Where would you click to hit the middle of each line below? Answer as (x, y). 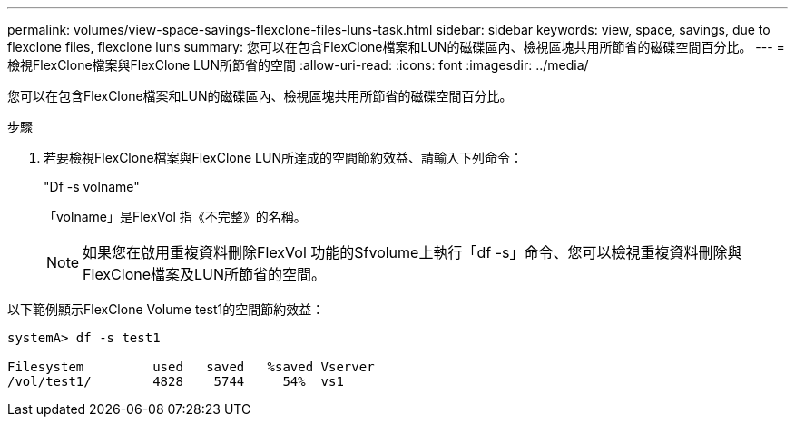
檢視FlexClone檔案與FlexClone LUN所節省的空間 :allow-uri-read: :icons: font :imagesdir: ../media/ (298, 65)
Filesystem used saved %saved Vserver (191, 367)
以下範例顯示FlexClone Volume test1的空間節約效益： (166, 309)
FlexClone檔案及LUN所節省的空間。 (205, 274)
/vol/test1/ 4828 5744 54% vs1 (176, 381)
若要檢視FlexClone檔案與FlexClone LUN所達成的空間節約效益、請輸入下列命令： (283, 158)
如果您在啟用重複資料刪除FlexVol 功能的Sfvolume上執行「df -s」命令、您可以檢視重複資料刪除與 (412, 252)
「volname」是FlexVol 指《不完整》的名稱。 (175, 217)
